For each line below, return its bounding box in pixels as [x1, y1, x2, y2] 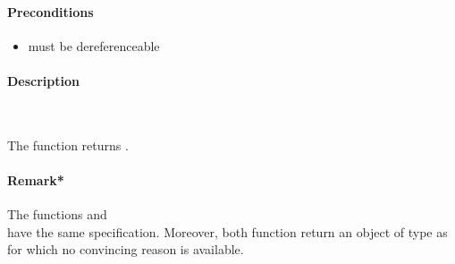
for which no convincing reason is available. [7, 240, 244, 259]
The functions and [7, 205, 107, 224]
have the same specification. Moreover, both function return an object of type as [7, 222, 448, 241]
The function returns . [7, 135, 129, 154]
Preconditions [7, 2, 94, 21]
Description [7, 71, 80, 89]
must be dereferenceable [28, 36, 160, 55]
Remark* [7, 170, 64, 189]
